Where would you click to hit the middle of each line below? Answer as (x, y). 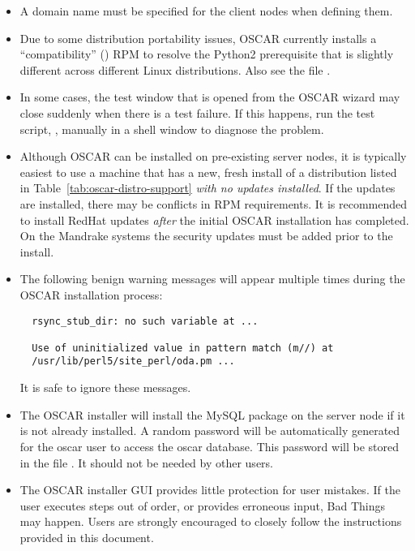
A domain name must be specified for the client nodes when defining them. (206, 11)
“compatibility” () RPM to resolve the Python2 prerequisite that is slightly (207, 54)
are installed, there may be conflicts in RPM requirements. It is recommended (214, 203)
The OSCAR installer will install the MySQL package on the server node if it (212, 414)
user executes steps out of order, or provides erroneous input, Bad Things (202, 505)
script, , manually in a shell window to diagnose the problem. (172, 129)
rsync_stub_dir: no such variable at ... (145, 321)
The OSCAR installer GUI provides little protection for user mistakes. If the (210, 490)
